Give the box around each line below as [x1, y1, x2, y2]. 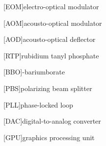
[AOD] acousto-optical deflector [3, 34, 96, 44]
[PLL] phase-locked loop [3, 99, 73, 109]
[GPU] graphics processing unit [3, 132, 95, 142]
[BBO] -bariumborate [3, 67, 65, 77]
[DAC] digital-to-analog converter [3, 116, 101, 126]
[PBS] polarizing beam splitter [3, 83, 92, 93]
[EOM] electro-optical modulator [3, 1, 99, 11]
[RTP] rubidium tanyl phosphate [3, 50, 99, 60]
